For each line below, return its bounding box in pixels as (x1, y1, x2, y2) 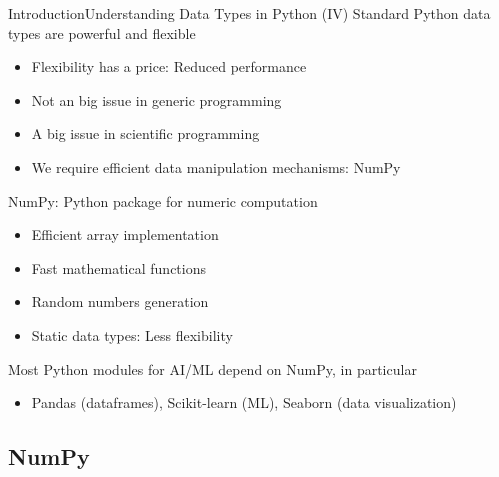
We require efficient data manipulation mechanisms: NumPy (31, 156, 401, 177)
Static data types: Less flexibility (31, 324, 233, 345)
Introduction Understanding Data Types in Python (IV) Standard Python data (8, 3, 491, 23)
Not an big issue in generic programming (31, 89, 282, 110)
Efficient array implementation (31, 224, 219, 245)
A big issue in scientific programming (31, 123, 260, 144)
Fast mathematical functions (31, 257, 206, 278)
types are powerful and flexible (8, 22, 196, 43)
